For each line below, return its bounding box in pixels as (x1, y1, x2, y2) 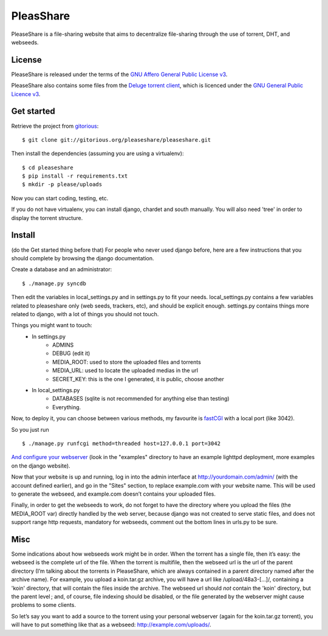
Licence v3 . (11, 90, 41, 97)
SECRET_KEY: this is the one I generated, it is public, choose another (52, 375, 224, 382)
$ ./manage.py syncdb (22, 280, 86, 287)
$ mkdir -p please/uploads (22, 181, 103, 188)
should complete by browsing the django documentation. (11, 254, 154, 261)
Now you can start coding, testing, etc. (11, 195, 109, 202)
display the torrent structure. (11, 214, 83, 221)
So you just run (11, 426, 49, 433)
